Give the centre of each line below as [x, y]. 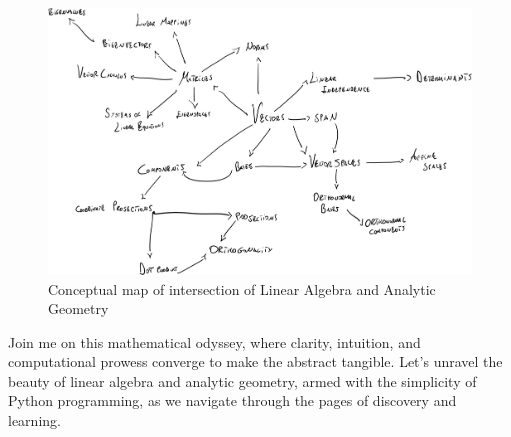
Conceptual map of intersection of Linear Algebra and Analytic [242, 288]
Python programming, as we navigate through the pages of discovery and [232, 400]
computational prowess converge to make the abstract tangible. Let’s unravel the [255, 361]
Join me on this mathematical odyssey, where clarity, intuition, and [214, 341]
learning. [34, 420]
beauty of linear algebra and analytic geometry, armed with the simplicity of [242, 380]
